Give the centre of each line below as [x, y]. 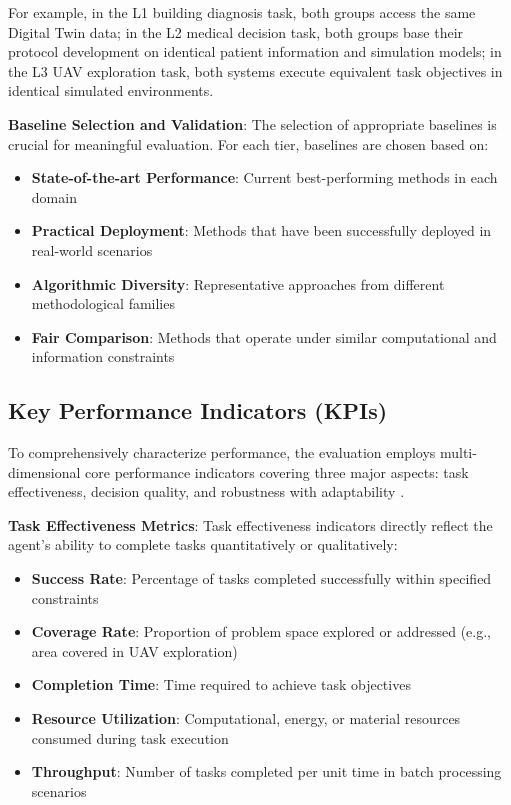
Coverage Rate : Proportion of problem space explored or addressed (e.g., [261, 631]
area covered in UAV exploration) [134, 650]
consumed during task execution [130, 737]
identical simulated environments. [111, 90]
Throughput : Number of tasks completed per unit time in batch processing [266, 771]
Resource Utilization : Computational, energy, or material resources [246, 718]
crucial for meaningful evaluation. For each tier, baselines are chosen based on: [248, 143]
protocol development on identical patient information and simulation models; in [255, 51]
